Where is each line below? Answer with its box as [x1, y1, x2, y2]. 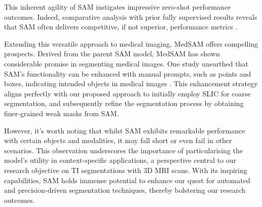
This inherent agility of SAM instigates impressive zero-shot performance [4, 2, 231, 12]
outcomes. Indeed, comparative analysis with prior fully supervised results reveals [4, 11, 257, 22]
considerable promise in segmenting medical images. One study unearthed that [4, 58, 248, 68]
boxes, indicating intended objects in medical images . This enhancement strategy [4, 78, 258, 89]
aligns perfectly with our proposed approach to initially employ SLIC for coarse [4, 88, 251, 98]
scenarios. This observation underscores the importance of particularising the [4, 145, 243, 155]
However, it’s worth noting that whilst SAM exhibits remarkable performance [4, 125, 245, 135]
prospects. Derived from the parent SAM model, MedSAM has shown [4, 48, 220, 59]
